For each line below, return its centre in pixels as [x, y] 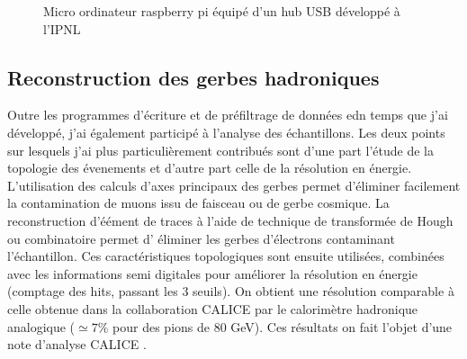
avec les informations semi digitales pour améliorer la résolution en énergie [212, 273]
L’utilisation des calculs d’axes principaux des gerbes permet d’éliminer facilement [234, 185]
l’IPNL [62, 28]
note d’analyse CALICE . [77, 344]
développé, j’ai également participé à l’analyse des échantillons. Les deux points [226, 132]
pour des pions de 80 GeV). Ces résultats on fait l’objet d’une [283, 326]
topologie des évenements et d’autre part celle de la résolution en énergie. [210, 168]
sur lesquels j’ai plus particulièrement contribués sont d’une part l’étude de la [220, 150]
